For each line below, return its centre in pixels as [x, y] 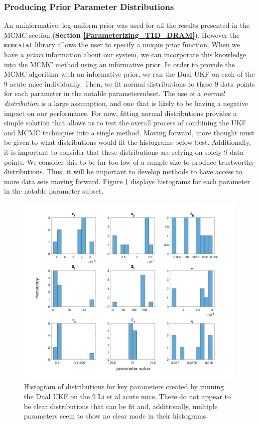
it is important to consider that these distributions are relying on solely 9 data [124, 152]
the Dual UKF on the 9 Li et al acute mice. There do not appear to [128, 396]
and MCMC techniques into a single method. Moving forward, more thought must [129, 132]
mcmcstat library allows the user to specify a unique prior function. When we [122, 45]
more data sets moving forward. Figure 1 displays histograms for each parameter [127, 181]
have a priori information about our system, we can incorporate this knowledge [125, 54]
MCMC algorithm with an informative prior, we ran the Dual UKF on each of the [129, 74]
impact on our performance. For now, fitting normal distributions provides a [121, 113]
